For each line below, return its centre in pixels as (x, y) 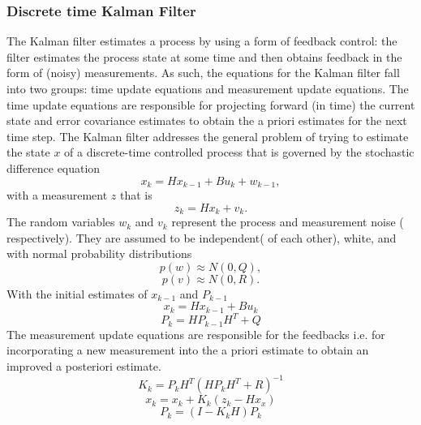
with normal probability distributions (99, 253)
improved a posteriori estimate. (84, 366)
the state (28, 152)
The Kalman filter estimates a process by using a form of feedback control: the (202, 41)
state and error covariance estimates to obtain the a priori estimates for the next (207, 120)
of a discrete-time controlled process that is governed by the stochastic (239, 152)
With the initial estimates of (77, 293)
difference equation (54, 167)
